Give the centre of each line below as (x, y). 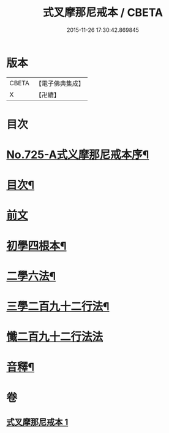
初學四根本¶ (36, 246)
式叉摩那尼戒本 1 (37, 422)
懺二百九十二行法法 (55, 337)
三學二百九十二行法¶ (58, 307)
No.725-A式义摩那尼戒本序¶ (78, 155)
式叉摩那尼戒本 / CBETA (103, 13)
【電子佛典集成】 (60, 83)
